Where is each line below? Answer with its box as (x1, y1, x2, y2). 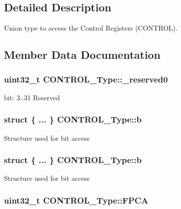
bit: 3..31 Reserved (4, 92, 60, 102)
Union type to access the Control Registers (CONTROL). (4, 23, 178, 33)
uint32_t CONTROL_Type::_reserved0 (4, 73, 168, 85)
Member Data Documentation (4, 47, 161, 62)
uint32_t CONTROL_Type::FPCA (4, 194, 149, 206)
